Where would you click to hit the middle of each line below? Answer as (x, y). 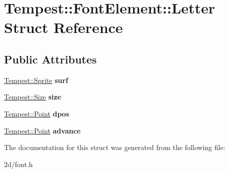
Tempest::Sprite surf (36, 80)
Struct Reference (63, 27)
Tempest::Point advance (42, 130)
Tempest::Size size (33, 97)
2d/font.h (18, 164)
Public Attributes (50, 59)
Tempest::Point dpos (37, 113)
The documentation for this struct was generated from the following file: (115, 147)
